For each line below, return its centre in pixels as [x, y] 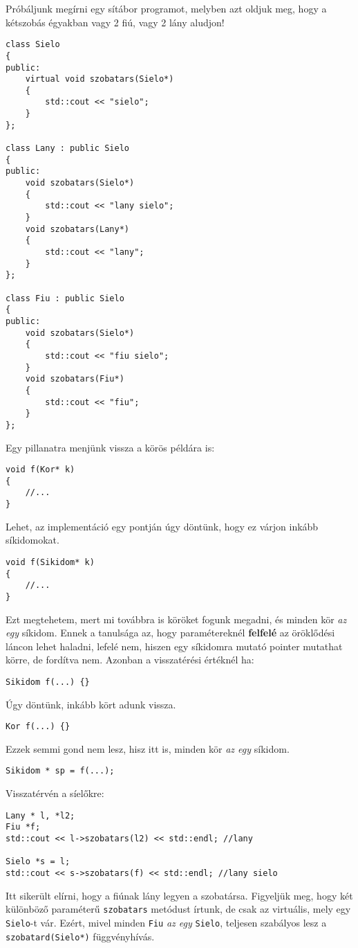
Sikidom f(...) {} [48, 682]
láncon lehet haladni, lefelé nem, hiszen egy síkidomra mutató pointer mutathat [174, 646]
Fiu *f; [23, 827]
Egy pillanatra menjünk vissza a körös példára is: [110, 447]
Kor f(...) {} [38, 727]
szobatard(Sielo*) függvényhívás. [80, 936]
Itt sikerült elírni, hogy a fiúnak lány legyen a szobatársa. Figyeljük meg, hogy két [179, 895]
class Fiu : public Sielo [65, 298]
